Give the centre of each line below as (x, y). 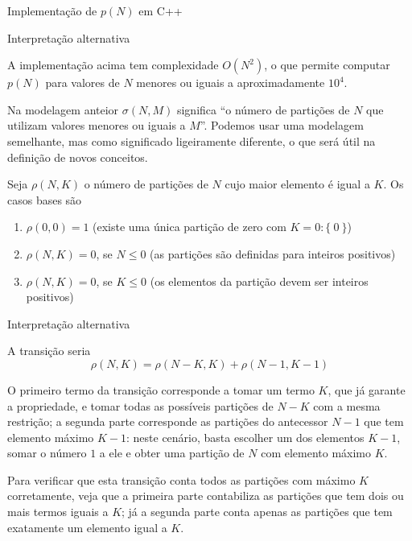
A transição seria (49, 351)
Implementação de (52, 10)
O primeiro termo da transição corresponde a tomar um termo (161, 389)
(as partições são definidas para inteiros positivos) (273, 253)
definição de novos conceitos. (78, 157)
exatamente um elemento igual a (87, 527)
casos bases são (45, 199)
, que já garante (367, 389)
